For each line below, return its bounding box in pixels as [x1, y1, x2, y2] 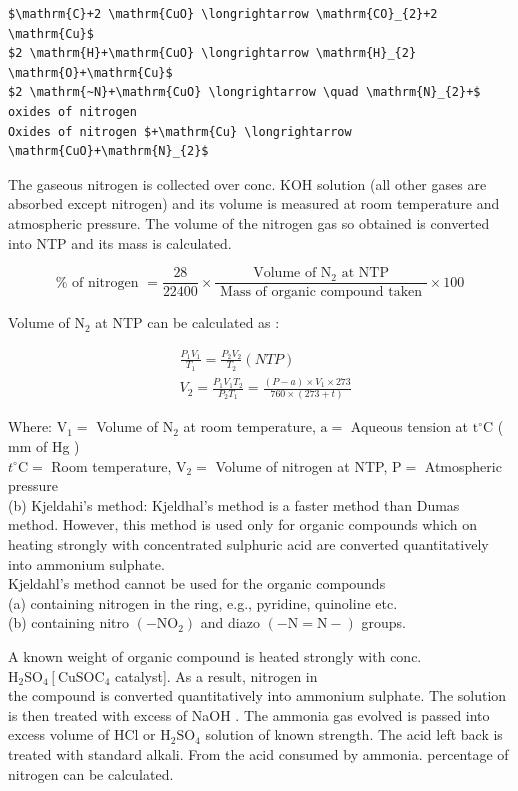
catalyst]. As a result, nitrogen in [114, 665, 318, 686]
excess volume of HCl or [8, 724, 156, 745]
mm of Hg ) [8, 436, 80, 457]
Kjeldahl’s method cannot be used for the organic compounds [8, 573, 386, 594]
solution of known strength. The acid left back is [205, 724, 503, 745]
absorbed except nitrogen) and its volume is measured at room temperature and [8, 193, 500, 214]
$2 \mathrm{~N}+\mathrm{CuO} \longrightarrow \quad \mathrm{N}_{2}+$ [8, 85, 481, 100]
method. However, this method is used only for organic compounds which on [8, 514, 478, 535]
